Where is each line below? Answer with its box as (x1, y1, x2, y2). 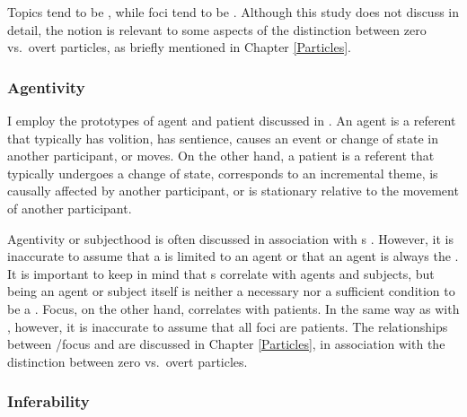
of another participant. (7, 198, 132, 217)
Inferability (7, 390, 90, 413)
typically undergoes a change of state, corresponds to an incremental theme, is (7, 163, 438, 182)
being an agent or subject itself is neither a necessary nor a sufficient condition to (7, 282, 455, 300)
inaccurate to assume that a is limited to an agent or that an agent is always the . (7, 247, 459, 265)
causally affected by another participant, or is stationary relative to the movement (7, 181, 459, 200)
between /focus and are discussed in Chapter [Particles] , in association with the (7, 334, 445, 353)
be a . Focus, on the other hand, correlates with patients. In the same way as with (7, 299, 460, 317)
